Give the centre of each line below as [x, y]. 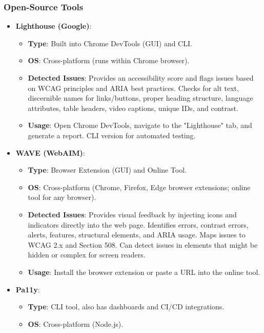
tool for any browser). [62, 197]
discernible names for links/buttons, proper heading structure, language [140, 98]
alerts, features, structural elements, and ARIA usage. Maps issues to [137, 235]
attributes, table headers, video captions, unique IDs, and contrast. [133, 108]
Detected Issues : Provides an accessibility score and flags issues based [141, 78]
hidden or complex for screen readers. [87, 255]
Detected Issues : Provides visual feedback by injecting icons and [132, 214]
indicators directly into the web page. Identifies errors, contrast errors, [138, 224]
